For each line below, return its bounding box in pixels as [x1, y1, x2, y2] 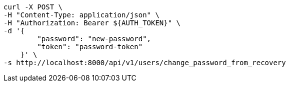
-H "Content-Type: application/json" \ [3, 11, 159, 19]
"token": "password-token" [37, 43, 143, 51]
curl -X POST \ [3, 3, 63, 11]
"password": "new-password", [37, 35, 151, 43]
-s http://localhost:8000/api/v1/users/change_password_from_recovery [3, 59, 286, 67]
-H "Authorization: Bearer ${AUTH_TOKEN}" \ [3, 19, 181, 27]
